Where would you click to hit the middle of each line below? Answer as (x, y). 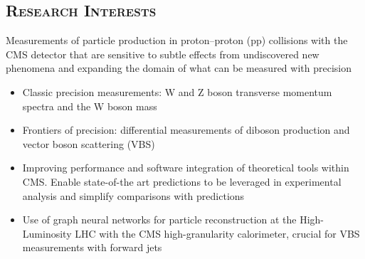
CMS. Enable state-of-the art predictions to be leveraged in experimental (182, 181)
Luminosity (47, 233)
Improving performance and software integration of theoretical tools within (186, 168)
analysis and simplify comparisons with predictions (133, 195)
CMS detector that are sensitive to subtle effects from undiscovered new (163, 54)
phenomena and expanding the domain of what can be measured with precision (179, 68)
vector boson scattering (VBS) (89, 143)
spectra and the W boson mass (90, 106)
